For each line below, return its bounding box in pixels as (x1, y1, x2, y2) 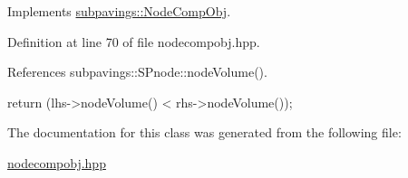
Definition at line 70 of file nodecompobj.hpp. (7, 32, 260, 51)
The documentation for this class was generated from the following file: (7, 123, 402, 142)
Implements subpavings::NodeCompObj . (7, 2, 231, 20)
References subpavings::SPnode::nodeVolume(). (7, 62, 267, 81)
